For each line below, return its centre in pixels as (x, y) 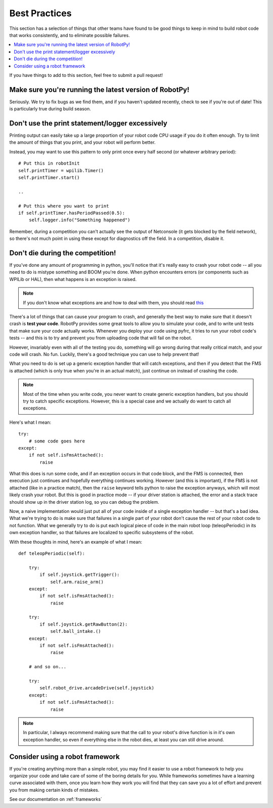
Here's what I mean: (30, 422)
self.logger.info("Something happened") (80, 220)
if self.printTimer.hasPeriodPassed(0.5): (72, 213)
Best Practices (40, 13)
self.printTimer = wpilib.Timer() (61, 170)
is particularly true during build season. (50, 109)
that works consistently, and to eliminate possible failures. (70, 35)
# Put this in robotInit (49, 164)
